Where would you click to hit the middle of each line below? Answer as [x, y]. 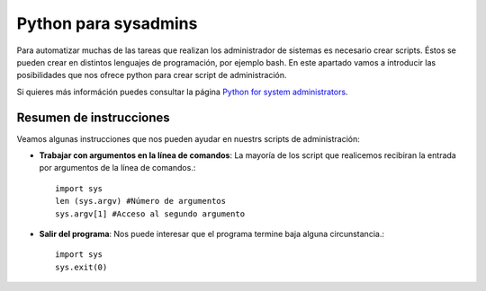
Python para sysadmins [107, 23]
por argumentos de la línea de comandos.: [117, 168]
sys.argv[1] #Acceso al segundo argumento [150, 214]
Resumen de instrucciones [93, 117]
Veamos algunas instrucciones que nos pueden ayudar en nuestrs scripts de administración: [188, 138]
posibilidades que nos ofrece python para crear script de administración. [152, 75]
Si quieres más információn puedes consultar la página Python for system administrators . [182, 92]
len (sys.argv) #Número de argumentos [141, 201]
